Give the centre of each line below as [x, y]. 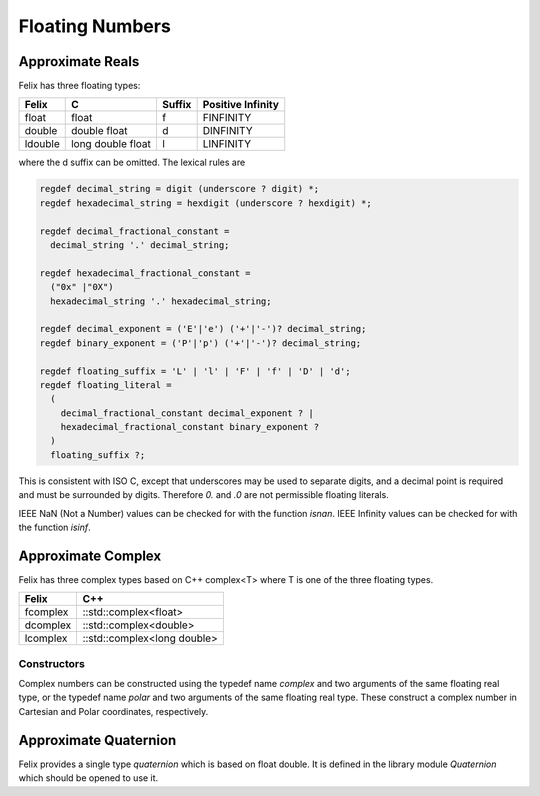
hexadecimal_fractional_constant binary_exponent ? [190, 427]
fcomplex [46, 612]
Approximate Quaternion [97, 740]
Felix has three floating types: [79, 86]
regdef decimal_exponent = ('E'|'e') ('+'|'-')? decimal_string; [203, 329]
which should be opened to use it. [88, 778]
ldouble [42, 144]
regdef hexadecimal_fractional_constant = [145, 273]
